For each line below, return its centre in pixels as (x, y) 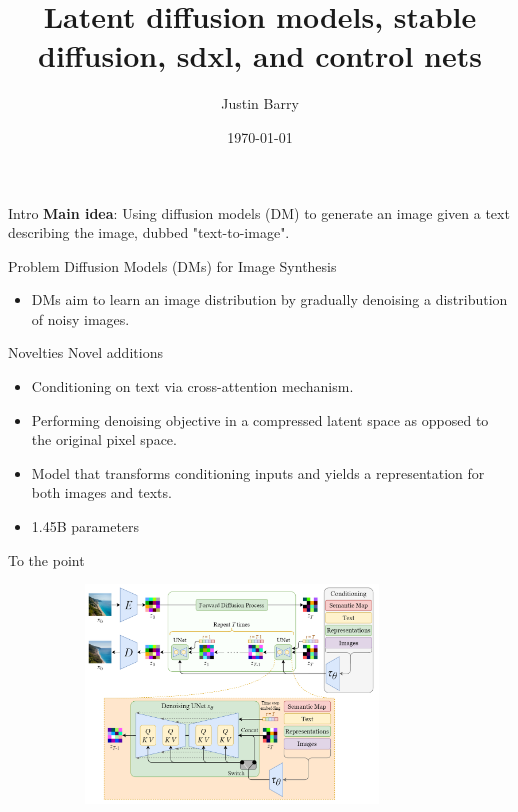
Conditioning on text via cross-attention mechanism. (192, 386)
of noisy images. (80, 318)
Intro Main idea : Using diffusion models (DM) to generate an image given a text (259, 212)
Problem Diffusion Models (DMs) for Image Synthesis (172, 265)
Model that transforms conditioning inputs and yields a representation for (258, 472)
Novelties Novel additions (85, 352)
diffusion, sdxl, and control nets (260, 55)
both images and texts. (101, 492)
